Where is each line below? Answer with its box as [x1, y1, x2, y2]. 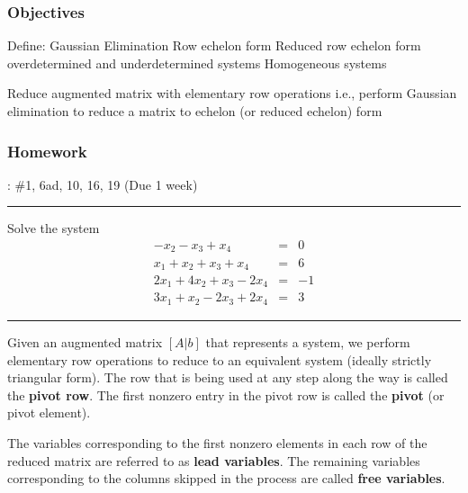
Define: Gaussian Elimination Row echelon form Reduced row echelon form [7, 36, 421, 55]
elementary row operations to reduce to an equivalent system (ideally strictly [7, 350, 432, 369]
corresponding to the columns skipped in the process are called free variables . [7, 469, 445, 488]
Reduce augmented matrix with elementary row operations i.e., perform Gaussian [7, 84, 457, 103]
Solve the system [7, 219, 100, 238]
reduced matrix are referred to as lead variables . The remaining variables [7, 451, 420, 470]
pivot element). [7, 403, 91, 422]
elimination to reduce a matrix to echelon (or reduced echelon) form [7, 102, 382, 120]
